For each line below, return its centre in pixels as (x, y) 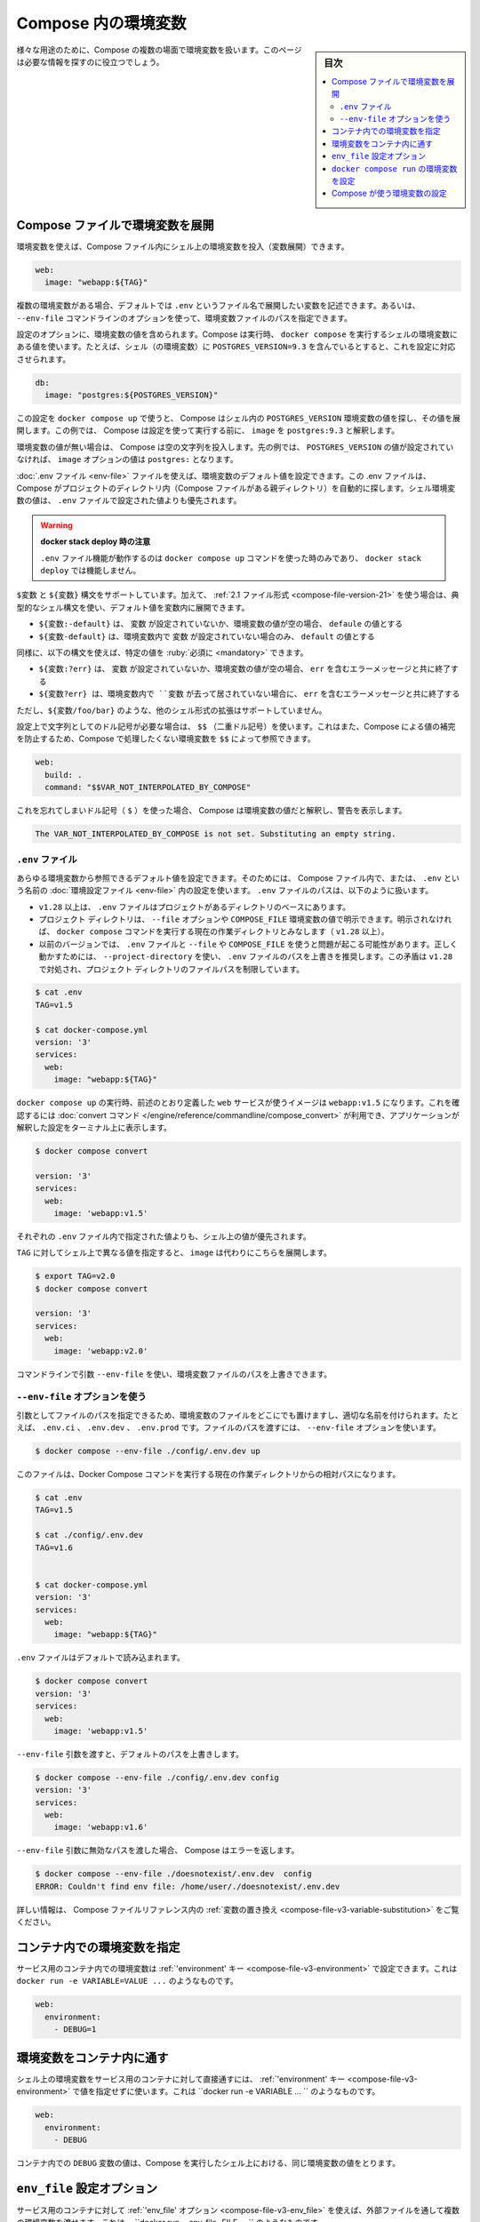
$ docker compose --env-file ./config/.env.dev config (157, 1777)
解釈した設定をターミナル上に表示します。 (94, 1127)
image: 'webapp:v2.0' (101, 1351)
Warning (56, 525)
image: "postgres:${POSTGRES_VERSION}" (132, 395)
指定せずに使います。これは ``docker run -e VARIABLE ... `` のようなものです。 (238, 2091)
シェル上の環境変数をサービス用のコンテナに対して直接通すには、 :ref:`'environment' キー (181, 2079)
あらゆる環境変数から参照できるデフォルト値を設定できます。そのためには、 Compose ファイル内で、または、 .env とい (238, 878)
